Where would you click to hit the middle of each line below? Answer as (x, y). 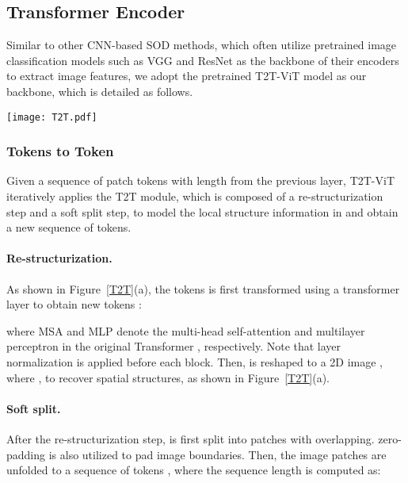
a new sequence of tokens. (69, 227)
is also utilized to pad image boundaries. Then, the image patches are (217, 454)
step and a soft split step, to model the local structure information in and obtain (202, 211)
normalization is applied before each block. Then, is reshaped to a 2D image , (194, 362)
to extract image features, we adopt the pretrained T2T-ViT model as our (187, 76)
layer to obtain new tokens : (74, 304)
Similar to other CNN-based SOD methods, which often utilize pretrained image (202, 45)
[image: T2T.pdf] (52, 117)
